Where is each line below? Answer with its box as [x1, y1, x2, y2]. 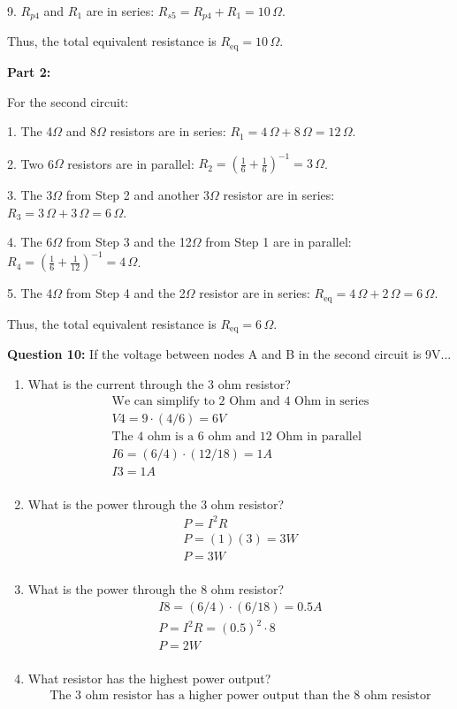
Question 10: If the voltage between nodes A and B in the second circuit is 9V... [7, 345, 452, 363]
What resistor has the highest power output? [27, 669, 271, 688]
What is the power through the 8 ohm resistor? [27, 579, 285, 598]
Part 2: [7, 62, 51, 80]
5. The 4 [7, 284, 53, 302]
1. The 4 [7, 122, 53, 141]
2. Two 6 [7, 154, 54, 172]
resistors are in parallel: [67, 154, 194, 172]
